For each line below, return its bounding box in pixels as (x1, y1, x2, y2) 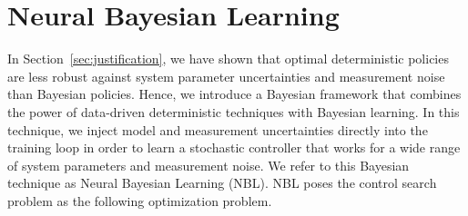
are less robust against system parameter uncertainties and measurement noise (7, 66, 445, 85)
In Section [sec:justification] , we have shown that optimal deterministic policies (7, 49, 449, 68)
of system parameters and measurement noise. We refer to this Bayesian (7, 155, 410, 174)
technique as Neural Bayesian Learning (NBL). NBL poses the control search (7, 173, 437, 192)
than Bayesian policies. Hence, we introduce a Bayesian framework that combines (7, 84, 462, 103)
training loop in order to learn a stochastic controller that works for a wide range (7, 138, 461, 157)
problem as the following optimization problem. (7, 191, 272, 210)
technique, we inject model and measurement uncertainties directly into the (7, 120, 428, 139)
